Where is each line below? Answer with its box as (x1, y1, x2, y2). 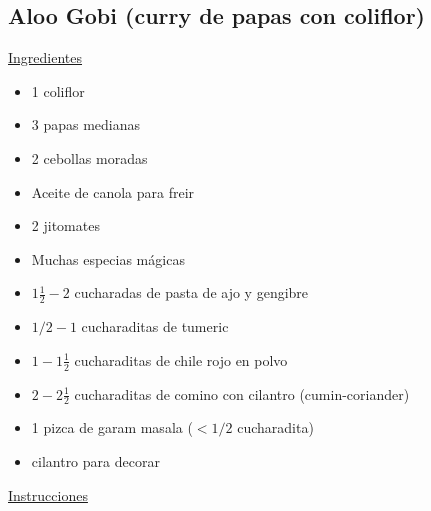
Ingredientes (8, 47, 83, 68)
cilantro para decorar (31, 451, 160, 472)
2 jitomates (31, 215, 100, 236)
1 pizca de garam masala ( (31, 417, 193, 438)
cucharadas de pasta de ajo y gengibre (74, 282, 309, 303)
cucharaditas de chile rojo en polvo (74, 349, 288, 370)
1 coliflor (31, 80, 85, 101)
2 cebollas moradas (31, 147, 148, 168)
